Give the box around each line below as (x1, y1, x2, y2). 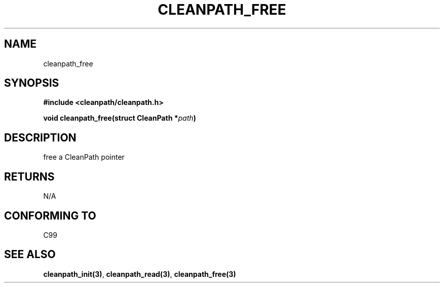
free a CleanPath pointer (43, 153, 125, 162)
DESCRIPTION (4, 131, 77, 144)
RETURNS (4, 170, 55, 183)
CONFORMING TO (4, 209, 96, 222)
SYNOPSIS (4, 77, 59, 90)
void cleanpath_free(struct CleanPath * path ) (43, 114, 196, 123)
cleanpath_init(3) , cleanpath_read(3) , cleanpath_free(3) (43, 269, 236, 278)
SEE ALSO (4, 248, 56, 261)
